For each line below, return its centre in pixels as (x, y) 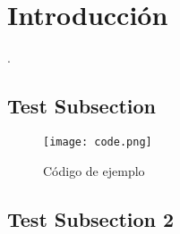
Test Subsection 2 (91, 218)
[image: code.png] (98, 142)
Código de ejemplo (94, 170)
